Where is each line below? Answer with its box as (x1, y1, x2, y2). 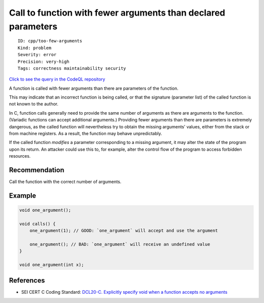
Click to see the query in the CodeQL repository (9, 76, 105, 82)
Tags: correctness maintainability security (18, 65, 127, 71)
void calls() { (19, 221, 56, 226)
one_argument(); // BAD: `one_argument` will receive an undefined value (29, 242, 210, 247)
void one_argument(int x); (19, 262, 84, 268)
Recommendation (9, 166, 65, 174)
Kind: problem (18, 45, 51, 51)
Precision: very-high (18, 59, 69, 64)
